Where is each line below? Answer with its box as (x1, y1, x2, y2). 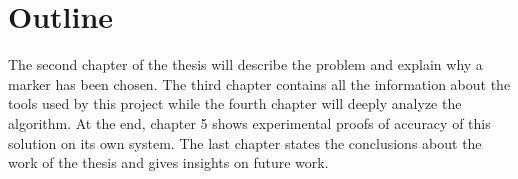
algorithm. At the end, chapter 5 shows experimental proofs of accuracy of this (8, 112, 491, 133)
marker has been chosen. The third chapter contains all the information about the (8, 73, 511, 94)
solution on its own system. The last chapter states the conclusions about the (8, 132, 482, 153)
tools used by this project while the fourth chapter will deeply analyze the (8, 93, 462, 114)
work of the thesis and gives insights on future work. (8, 152, 329, 173)
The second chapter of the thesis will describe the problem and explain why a (8, 54, 483, 75)
